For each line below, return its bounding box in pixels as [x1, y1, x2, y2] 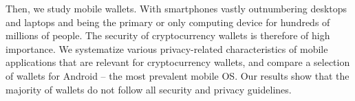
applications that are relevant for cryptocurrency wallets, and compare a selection [6, 55, 350, 69]
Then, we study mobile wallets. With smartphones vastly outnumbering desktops [6, 1, 347, 15]
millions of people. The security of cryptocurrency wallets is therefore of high [6, 28, 330, 43]
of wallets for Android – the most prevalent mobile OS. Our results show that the [6, 68, 349, 82]
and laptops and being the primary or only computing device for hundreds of [6, 14, 330, 29]
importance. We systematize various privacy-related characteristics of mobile [6, 41, 328, 56]
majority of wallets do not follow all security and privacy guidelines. [6, 82, 292, 96]
